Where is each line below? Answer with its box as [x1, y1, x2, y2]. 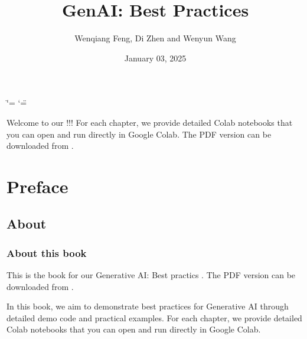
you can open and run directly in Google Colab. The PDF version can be [6, 128, 272, 140]
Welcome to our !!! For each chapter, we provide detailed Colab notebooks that [6, 116, 293, 128]
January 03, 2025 [124, 51, 187, 64]
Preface [6, 174, 68, 198]
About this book [6, 245, 87, 260]
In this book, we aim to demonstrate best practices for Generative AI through [6, 300, 289, 312]
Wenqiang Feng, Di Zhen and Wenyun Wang [74, 32, 236, 44]
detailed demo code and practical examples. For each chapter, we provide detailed [6, 311, 302, 324]
